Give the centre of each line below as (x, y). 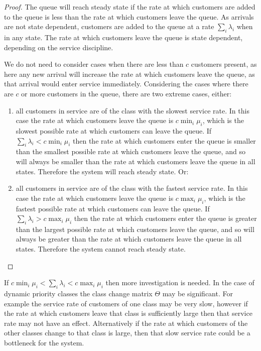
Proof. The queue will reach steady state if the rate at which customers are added (130, 7)
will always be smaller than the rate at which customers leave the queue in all (136, 161)
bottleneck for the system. (44, 343)
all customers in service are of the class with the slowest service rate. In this (133, 110)
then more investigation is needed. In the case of (180, 282)
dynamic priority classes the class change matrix (78, 294)
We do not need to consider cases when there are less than (94, 64)
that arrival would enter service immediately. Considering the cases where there (126, 84)
